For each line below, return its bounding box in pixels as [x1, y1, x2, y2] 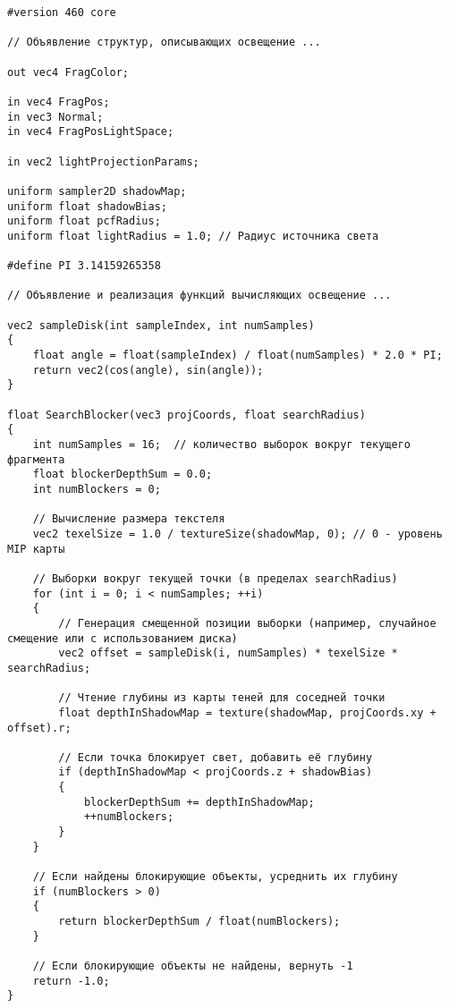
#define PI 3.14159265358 [7, 259, 161, 273]
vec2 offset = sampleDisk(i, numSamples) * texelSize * [58, 647, 398, 660]
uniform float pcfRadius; [7, 215, 161, 228]
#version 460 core [7, 6, 116, 19]
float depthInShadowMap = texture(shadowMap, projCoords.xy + [58, 706, 436, 719]
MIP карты [7, 542, 65, 555]
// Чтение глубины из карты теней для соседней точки [58, 691, 385, 705]
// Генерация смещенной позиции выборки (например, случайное [58, 616, 436, 630]
